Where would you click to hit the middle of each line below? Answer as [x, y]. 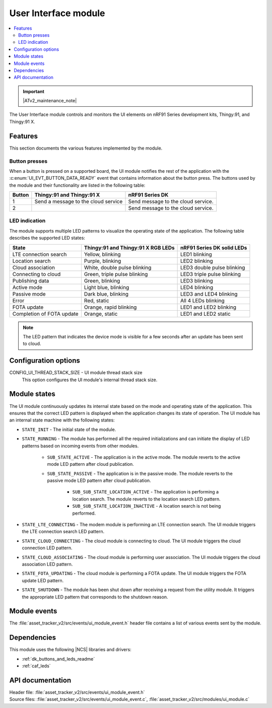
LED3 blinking [197, 280]
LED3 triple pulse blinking [211, 274]
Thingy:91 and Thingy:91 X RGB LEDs [129, 248]
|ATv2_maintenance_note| [50, 101]
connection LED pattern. [47, 548]
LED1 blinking [196, 254]
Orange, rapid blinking [110, 307]
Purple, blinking [103, 261]
